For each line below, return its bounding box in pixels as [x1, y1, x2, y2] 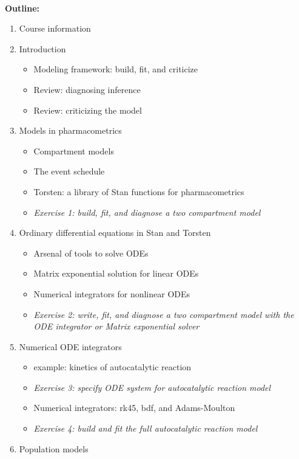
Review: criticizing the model [33, 103, 142, 116]
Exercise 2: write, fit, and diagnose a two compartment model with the [33, 308, 294, 320]
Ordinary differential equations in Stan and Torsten [19, 226, 211, 239]
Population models [19, 442, 89, 455]
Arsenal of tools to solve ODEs [33, 246, 149, 259]
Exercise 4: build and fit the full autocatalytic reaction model [33, 422, 258, 435]
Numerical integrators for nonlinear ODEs [33, 287, 190, 300]
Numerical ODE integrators [19, 340, 122, 353]
